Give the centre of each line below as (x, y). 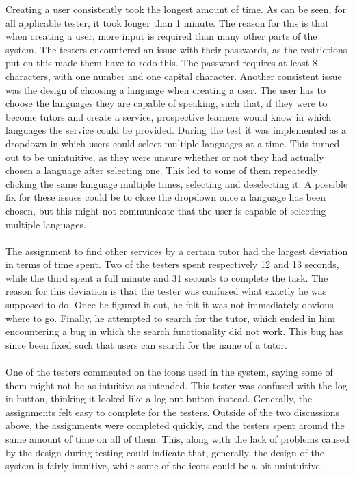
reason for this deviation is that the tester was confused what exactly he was (166, 291)
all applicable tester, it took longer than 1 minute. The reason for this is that (167, 22)
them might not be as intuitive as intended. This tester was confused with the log (176, 385)
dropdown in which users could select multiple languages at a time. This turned (173, 143)
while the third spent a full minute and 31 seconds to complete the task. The (167, 277)
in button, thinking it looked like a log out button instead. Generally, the (159, 399)
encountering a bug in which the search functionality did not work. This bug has (174, 331)
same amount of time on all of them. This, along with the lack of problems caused (177, 439)
